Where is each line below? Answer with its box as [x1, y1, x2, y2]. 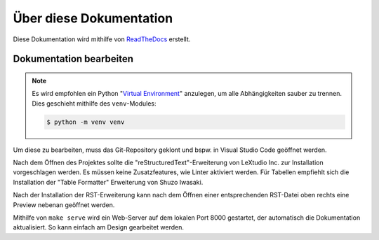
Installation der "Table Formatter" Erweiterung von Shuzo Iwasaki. [13, 178, 204, 186]
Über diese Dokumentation [13, 10, 173, 26]
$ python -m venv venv [46, 118, 125, 126]
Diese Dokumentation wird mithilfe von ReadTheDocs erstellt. [13, 35, 191, 43]
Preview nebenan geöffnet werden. [13, 200, 115, 209]
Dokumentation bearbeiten [13, 53, 133, 65]
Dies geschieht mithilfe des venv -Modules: [32, 99, 157, 108]
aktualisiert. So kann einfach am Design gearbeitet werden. [13, 223, 185, 232]
